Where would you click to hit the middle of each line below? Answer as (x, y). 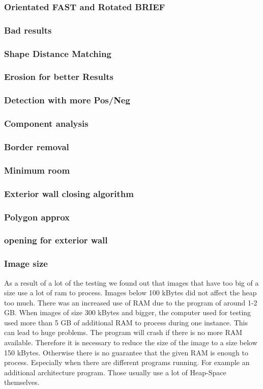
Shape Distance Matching (58, 53)
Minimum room (37, 170)
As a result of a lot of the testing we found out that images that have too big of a (131, 282)
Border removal (37, 146)
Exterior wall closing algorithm (69, 193)
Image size (26, 263)
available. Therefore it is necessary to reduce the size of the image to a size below (131, 342)
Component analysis (46, 123)
